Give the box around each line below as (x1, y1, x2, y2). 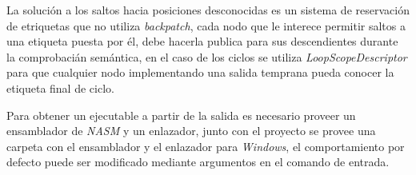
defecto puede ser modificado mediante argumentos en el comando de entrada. (6, 153, 390, 170)
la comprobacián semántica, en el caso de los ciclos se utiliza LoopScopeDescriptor (6, 48, 407, 65)
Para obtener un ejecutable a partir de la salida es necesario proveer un (6, 106, 356, 123)
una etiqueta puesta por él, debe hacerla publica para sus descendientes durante (6, 33, 398, 50)
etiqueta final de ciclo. (6, 79, 114, 96)
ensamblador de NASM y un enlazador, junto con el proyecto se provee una (6, 122, 376, 139)
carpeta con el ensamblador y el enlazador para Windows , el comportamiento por (6, 137, 405, 154)
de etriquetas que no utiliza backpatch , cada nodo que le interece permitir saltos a (6, 17, 406, 34)
